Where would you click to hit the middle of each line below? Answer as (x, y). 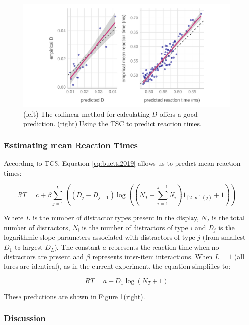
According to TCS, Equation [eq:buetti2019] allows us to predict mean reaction (122, 163)
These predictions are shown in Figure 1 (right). (75, 296)
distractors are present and (44, 256)
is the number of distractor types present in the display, (115, 218)
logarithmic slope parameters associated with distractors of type (100, 237)
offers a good (179, 114)
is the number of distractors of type (135, 227)
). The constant (77, 247)
